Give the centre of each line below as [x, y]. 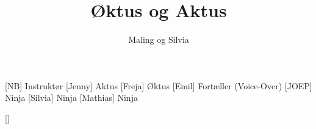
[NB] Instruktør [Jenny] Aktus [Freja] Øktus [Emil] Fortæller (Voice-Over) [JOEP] [159, 85]
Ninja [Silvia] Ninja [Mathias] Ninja [71, 98]
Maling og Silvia [159, 39]
